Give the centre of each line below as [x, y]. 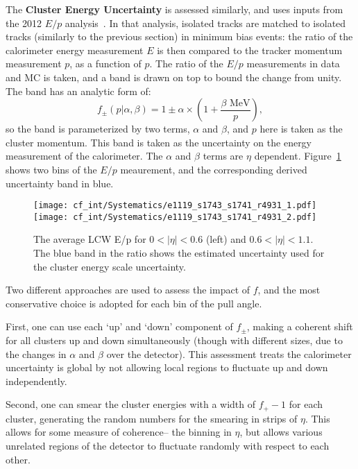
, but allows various [281, 432]
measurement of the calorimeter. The [84, 156]
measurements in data [293, 63]
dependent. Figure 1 [298, 156]
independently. [36, 381]
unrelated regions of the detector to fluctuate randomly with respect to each [168, 446]
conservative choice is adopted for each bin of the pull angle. [134, 303]
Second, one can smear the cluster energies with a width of [131, 404]
